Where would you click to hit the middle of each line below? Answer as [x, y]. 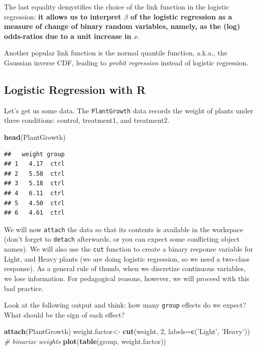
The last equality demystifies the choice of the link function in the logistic [117, 6]
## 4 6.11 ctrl [34, 193]
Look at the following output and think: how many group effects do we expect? [125, 305]
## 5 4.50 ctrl [34, 203]
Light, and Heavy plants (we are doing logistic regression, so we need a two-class [127, 258]
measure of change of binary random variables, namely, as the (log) [122, 26]
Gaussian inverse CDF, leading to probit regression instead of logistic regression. [126, 62]
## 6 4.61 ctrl [34, 213]
